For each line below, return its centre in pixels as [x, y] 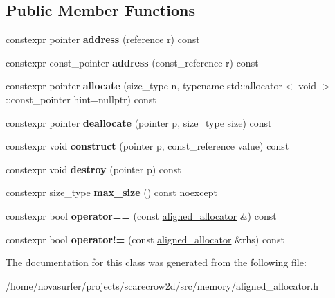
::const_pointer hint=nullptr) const [81, 99]
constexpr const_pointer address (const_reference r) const [132, 62]
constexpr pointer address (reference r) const [103, 39]
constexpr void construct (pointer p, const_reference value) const [147, 146]
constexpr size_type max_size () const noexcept [111, 192]
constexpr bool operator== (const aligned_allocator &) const [141, 215]
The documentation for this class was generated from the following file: [156, 262]
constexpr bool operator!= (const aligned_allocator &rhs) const [145, 239]
